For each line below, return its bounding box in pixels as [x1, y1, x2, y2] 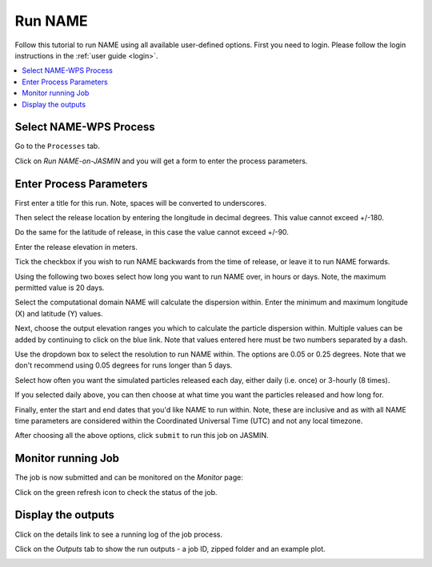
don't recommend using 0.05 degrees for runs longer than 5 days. [14, 360, 233, 370]
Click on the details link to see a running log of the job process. [14, 529, 223, 539]
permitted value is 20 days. [14, 283, 105, 292]
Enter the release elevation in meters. [14, 242, 138, 251]
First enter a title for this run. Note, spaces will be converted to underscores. [14, 198, 267, 207]
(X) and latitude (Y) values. [14, 308, 103, 318]
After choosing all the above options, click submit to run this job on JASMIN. [14, 431, 269, 440]
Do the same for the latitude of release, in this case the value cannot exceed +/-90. [14, 227, 290, 237]
